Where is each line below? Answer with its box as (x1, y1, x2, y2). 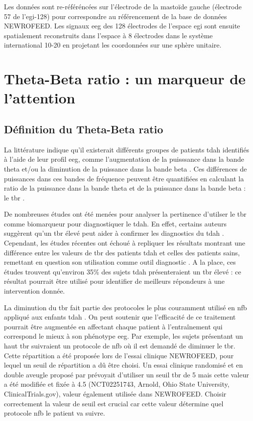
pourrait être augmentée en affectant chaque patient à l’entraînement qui (4, 321, 223, 331)
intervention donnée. (4, 286, 65, 296)
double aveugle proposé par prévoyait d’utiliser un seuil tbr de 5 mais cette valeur (4, 369, 249, 379)
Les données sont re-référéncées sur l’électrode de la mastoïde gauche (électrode (4, 1, 242, 11)
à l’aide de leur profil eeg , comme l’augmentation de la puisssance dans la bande (4, 154, 244, 164)
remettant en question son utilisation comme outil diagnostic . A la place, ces (4, 257, 236, 267)
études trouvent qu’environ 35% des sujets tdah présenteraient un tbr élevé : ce (4, 266, 241, 276)
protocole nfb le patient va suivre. (4, 408, 105, 418)
